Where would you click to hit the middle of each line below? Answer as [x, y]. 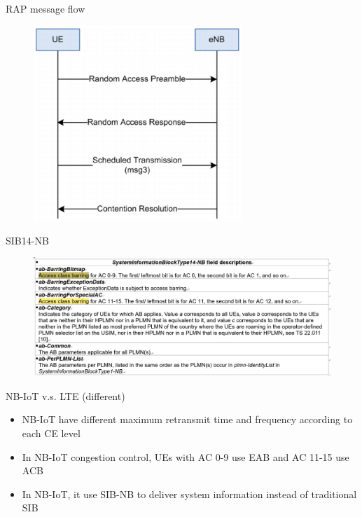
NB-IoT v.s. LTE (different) [65, 395]
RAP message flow [46, 8]
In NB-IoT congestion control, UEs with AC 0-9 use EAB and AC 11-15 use [186, 456]
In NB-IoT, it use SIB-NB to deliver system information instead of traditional [189, 494]
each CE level [51, 433]
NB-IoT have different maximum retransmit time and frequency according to [187, 419]
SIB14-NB [27, 240]
